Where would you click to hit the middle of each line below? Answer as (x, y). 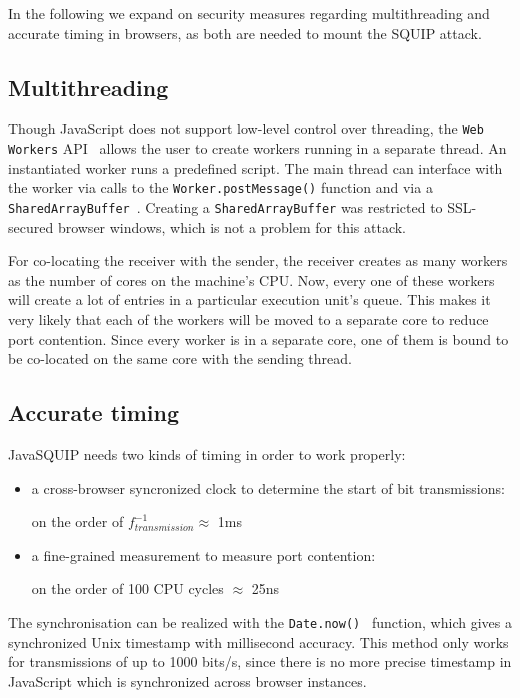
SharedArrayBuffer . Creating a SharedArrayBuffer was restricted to (225, 206)
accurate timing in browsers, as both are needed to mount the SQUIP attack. (245, 32)
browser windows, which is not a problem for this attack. (232, 226)
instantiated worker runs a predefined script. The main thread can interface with (255, 167)
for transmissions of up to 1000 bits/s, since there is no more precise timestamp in (260, 661)
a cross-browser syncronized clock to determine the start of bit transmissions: (268, 487)
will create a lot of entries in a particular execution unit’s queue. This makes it (249, 299)
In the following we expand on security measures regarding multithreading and (249, 13)
